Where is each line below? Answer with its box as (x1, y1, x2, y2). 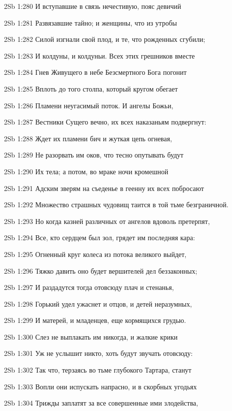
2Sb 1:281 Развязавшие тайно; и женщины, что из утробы (4, 17, 177, 28)
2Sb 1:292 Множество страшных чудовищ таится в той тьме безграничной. (4, 199, 229, 210)
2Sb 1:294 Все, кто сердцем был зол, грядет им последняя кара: (4, 232, 195, 243)
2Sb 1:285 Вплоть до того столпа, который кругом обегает (4, 83, 178, 94)
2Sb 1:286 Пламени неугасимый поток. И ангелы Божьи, (4, 100, 174, 110)
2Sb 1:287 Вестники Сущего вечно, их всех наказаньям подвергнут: (4, 117, 206, 127)
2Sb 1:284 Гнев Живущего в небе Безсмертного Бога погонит (4, 67, 187, 77)
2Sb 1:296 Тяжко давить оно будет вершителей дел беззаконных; (4, 265, 198, 276)
